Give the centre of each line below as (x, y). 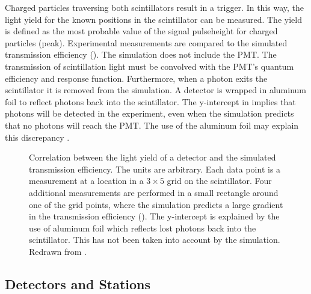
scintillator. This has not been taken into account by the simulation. (155, 240)
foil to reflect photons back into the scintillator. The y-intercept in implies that (150, 101)
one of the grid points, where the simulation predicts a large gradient (156, 204)
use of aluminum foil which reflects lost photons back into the (143, 228)
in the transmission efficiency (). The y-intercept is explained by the (154, 216)
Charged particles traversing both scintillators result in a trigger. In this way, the (155, 7)
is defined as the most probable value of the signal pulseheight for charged (141, 31)
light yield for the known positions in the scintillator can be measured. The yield (153, 19)
